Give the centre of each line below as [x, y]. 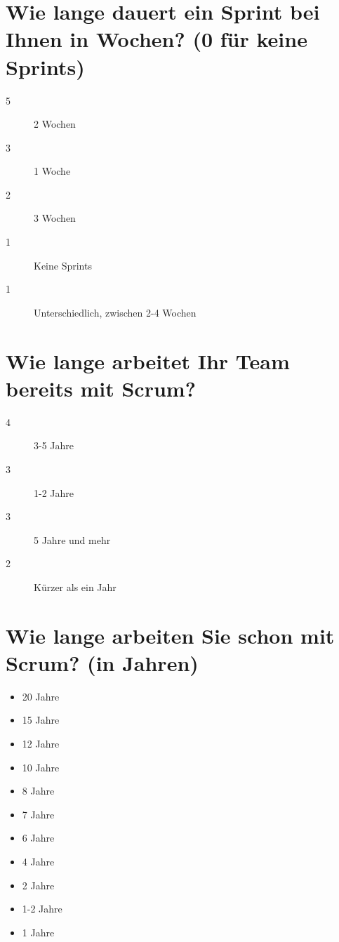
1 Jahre [38, 932]
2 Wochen [55, 124]
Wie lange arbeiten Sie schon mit [170, 635]
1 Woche [52, 171]
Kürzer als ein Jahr [75, 586]
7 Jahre [38, 814]
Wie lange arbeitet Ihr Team [148, 360]
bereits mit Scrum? [101, 388]
